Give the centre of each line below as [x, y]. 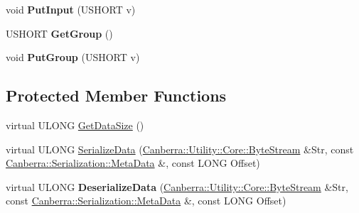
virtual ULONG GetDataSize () [75, 125]
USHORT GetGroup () [59, 33]
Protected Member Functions [116, 95]
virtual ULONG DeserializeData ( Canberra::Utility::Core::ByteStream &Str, [177, 186]
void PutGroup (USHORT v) [73, 57]
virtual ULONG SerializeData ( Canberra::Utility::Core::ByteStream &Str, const [180, 149]
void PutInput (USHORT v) [71, 9]
